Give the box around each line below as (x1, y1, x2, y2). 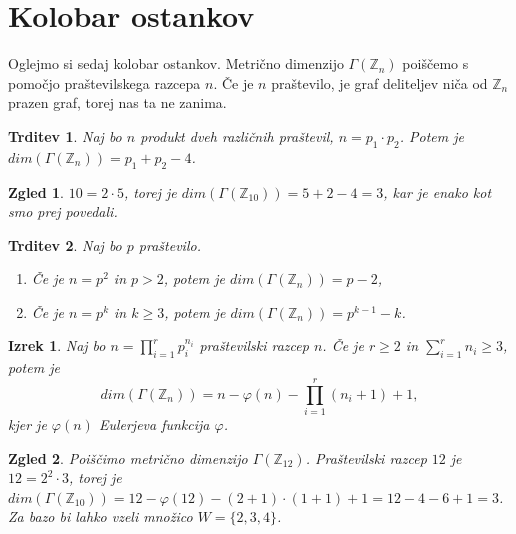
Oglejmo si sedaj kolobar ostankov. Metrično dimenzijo (8, 53, 344, 74)
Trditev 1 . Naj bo (8, 125, 122, 146)
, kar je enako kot (383, 181, 492, 202)
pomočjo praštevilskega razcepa (8, 72, 201, 93)
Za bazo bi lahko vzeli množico (8, 506, 193, 527)
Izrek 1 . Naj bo (8, 335, 106, 356)
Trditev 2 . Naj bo (8, 234, 122, 255)
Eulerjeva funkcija (98, 413, 210, 434)
